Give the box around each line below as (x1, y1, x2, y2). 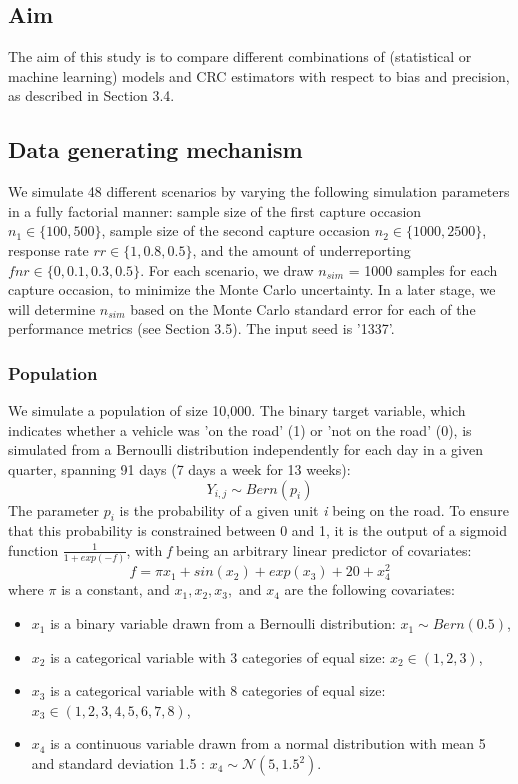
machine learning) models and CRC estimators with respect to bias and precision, (8, 65, 510, 86)
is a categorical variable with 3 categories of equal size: (50, 646, 386, 667)
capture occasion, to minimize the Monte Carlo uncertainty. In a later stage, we (8, 279, 496, 300)
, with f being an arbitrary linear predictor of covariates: (126, 539, 472, 560)
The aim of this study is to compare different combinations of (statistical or (8, 46, 472, 67)
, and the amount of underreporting (192, 239, 411, 260)
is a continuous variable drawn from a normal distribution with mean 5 (50, 733, 486, 754)
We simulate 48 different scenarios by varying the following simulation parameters (8, 181, 510, 202)
